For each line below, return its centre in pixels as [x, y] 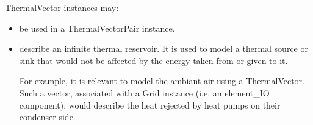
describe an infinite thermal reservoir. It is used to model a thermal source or [164, 48]
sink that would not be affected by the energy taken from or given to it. [153, 60]
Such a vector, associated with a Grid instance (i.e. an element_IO [144, 92]
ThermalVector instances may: [62, 7]
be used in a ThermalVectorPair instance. [97, 28]
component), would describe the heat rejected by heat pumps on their [150, 105]
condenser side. [47, 117]
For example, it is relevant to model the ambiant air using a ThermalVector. [162, 81]
